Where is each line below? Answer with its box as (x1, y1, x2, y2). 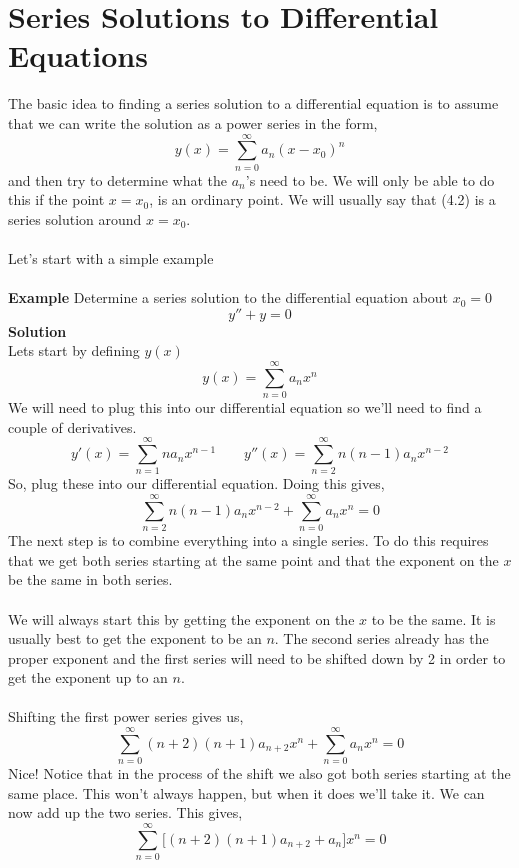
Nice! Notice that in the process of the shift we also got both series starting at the (8, 763, 511, 784)
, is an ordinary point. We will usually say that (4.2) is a (149, 189, 496, 210)
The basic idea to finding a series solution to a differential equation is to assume (8, 93, 499, 114)
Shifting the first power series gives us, (8, 706, 244, 727)
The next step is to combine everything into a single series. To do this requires (8, 530, 489, 551)
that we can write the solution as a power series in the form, (8, 112, 378, 133)
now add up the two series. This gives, (8, 802, 243, 823)
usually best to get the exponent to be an (8, 628, 262, 649)
